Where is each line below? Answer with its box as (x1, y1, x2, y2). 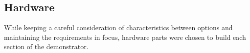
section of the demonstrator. (4, 41, 89, 52)
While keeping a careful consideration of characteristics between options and (4, 22, 233, 33)
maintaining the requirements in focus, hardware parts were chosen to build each (4, 32, 246, 42)
